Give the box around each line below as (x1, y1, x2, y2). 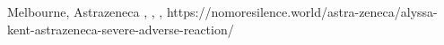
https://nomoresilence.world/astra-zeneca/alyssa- (166, 3, 438, 20)
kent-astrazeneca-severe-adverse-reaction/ (7, 19, 234, 38)
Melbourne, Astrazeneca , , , (7, 3, 163, 20)
